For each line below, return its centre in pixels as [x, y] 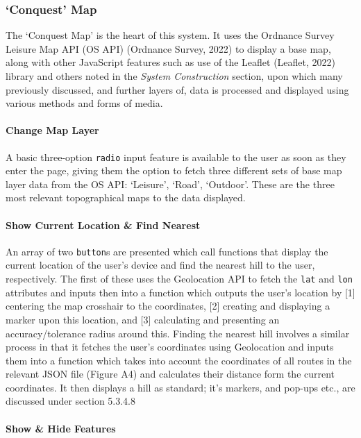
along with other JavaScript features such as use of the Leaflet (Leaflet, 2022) [171, 62]
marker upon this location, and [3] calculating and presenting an [143, 319]
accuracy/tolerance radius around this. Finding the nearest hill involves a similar [178, 333]
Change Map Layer [52, 130]
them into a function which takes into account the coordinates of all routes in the [179, 360]
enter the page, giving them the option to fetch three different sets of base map [174, 170]
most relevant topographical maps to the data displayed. [126, 197]
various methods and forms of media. [84, 103]
